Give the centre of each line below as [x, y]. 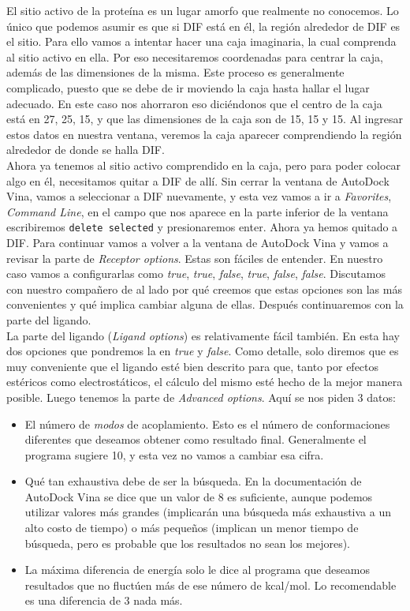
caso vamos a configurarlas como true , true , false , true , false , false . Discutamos [196, 274]
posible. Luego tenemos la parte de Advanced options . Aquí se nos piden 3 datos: [201, 397]
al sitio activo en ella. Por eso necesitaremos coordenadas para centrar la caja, [195, 56]
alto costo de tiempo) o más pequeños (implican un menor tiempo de [192, 528]
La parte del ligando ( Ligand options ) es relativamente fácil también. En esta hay [203, 335]
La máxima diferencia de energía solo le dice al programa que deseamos [198, 570]
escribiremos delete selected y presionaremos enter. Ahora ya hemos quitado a [202, 227]
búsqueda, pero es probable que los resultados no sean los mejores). [187, 543]
